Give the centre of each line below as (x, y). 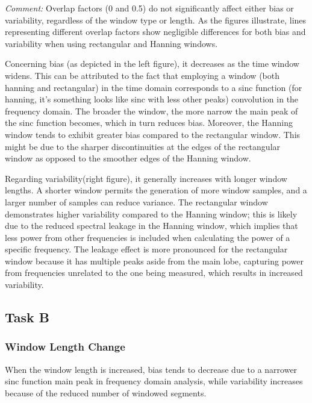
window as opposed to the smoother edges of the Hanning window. (128, 158)
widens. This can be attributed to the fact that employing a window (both (142, 75)
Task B (27, 317)
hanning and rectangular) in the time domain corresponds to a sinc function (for (154, 87)
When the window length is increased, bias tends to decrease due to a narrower (151, 369)
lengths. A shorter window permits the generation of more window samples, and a (156, 190)
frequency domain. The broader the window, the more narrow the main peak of (151, 111)
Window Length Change (65, 347)
